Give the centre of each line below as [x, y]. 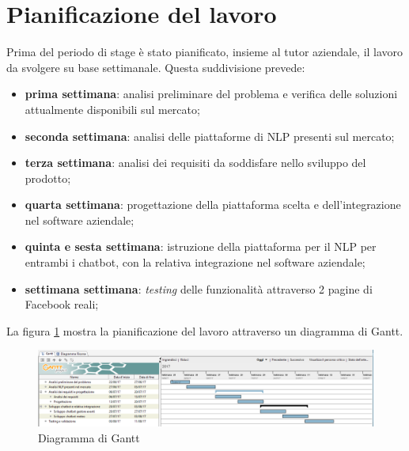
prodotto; [48, 178]
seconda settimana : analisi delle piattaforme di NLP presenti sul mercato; [210, 136]
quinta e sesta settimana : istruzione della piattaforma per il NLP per [201, 246]
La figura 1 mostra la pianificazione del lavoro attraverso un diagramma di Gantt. [205, 330]
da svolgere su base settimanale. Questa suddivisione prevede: [156, 67]
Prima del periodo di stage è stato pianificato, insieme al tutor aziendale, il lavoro [205, 52]
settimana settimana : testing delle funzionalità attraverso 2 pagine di [199, 288]
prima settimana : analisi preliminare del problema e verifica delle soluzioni [211, 94]
